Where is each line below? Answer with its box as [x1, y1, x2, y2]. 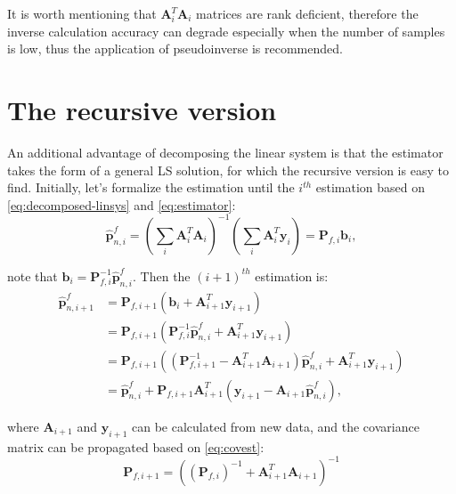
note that [7, 266, 58, 285]
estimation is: [255, 266, 329, 285]
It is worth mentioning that [7, 4, 157, 22]
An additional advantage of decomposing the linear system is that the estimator [7, 142, 444, 161]
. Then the [133, 266, 191, 285]
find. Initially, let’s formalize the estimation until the [7, 178, 295, 197]
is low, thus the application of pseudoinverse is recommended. [7, 39, 343, 58]
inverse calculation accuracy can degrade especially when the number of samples [7, 21, 445, 40]
